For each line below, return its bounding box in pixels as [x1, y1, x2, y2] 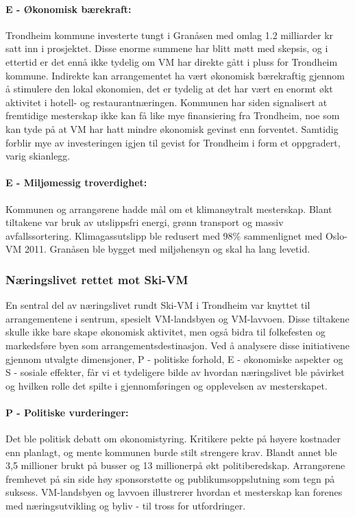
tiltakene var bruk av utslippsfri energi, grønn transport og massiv [5, 215, 284, 229]
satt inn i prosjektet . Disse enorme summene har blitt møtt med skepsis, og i [5, 41, 328, 55]
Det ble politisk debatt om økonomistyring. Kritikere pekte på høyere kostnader [5, 431, 341, 446]
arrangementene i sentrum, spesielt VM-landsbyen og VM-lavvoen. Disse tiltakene [5, 311, 350, 325]
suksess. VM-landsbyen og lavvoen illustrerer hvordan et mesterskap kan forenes [5, 485, 343, 499]
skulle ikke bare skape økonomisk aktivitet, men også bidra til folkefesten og [5, 325, 326, 339]
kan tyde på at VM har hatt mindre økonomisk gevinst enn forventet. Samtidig [5, 121, 339, 136]
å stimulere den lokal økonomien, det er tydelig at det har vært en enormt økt [5, 81, 333, 96]
